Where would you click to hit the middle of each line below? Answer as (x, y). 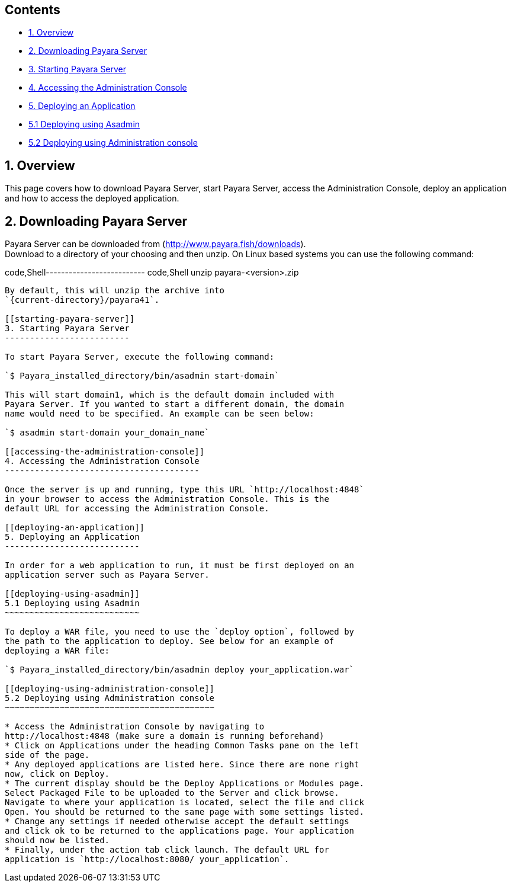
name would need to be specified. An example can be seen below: (160, 414)
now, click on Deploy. (57, 774)
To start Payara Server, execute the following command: (140, 357)
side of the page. (47, 755)
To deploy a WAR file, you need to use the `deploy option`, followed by (180, 632)
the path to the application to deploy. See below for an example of (170, 641)
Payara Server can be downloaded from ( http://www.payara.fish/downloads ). (155, 244)
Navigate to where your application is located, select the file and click (184, 803)
